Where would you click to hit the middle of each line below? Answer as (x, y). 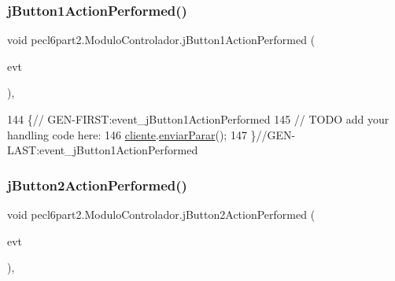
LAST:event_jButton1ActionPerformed (103, 150)
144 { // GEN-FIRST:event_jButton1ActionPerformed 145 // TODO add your (198, 119)
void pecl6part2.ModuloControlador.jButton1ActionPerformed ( (161, 40)
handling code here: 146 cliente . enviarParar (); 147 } (132, 134)
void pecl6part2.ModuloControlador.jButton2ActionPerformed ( (161, 214)
